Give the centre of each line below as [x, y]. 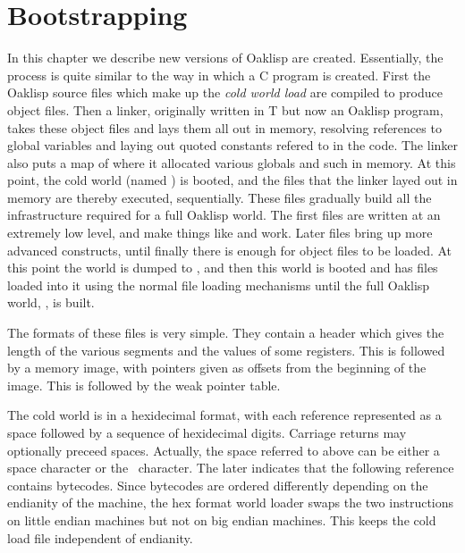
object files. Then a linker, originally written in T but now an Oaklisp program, [225, 109]
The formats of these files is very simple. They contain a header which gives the [226, 333]
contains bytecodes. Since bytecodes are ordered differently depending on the [218, 485]
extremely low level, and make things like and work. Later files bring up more [220, 233]
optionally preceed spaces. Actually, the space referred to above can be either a [224, 450]
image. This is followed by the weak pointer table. [144, 385]
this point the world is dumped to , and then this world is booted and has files [223, 268]
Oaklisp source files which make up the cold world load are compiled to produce [225, 92]
